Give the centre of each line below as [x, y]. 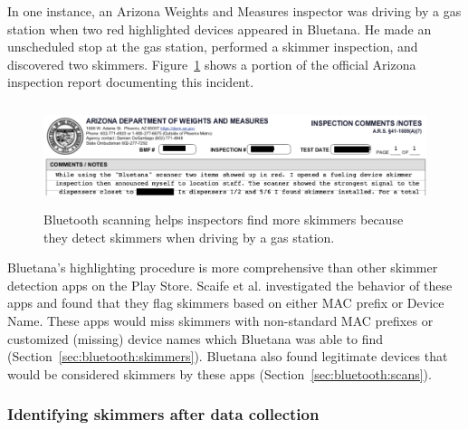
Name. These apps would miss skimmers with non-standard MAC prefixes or [220, 320]
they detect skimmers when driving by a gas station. [189, 237]
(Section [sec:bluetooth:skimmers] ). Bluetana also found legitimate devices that [228, 356]
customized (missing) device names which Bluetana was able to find [196, 338]
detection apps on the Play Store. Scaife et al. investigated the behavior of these [230, 285]
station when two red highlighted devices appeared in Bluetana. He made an [220, 29]
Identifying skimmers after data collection [163, 414]
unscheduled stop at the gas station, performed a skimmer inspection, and [213, 47]
